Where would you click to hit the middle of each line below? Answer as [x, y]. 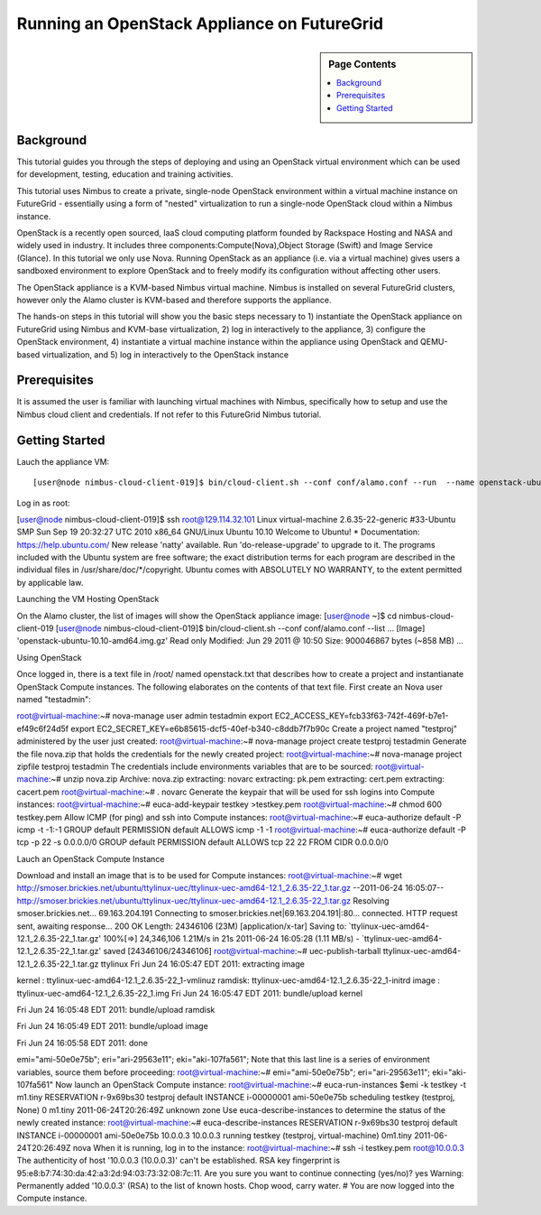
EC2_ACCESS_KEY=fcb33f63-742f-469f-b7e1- [362, 716]
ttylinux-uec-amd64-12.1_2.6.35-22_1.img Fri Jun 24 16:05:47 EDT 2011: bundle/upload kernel [190, 993]
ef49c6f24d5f [43, 728]
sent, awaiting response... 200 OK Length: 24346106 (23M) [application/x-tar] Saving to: [182, 926]
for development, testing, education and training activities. [125, 174]
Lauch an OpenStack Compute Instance [91, 858]
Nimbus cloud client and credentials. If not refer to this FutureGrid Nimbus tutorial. [169, 414]
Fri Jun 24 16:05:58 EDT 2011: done [83, 1043]
